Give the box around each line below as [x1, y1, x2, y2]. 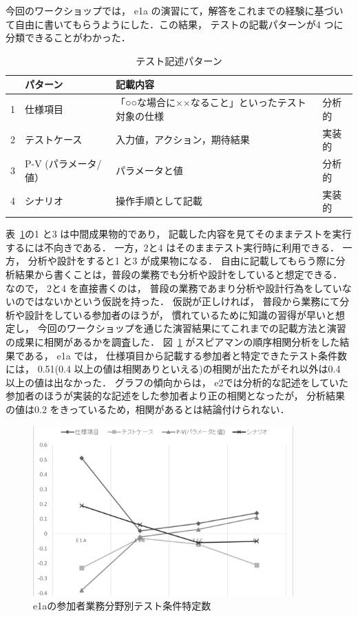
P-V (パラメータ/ [25, 156, 102, 171]
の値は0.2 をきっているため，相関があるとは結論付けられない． [6, 401, 290, 416]
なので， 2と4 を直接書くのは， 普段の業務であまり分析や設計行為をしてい [6, 280, 342, 295]
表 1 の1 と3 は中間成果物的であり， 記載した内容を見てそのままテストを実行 [6, 227, 352, 241]
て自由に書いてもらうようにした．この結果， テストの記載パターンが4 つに [6, 17, 344, 31]
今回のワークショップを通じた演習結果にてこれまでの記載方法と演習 [37, 321, 346, 335]
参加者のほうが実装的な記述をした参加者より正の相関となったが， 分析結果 [6, 388, 346, 403]
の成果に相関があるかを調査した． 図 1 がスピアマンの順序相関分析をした [6, 334, 340, 348]
